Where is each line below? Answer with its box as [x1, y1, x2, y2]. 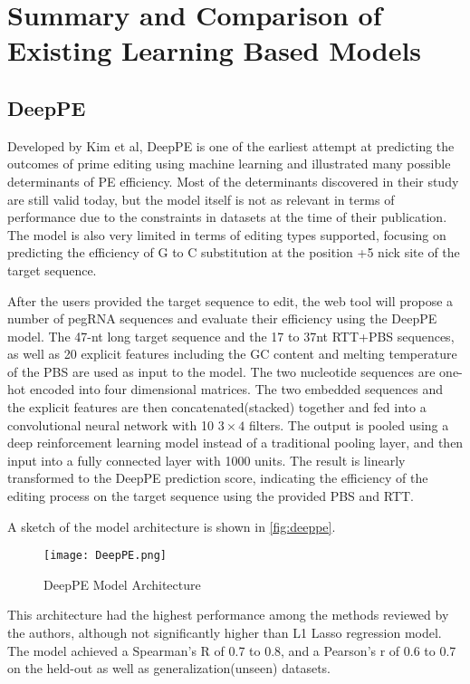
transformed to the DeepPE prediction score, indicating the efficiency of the [7, 468, 428, 487]
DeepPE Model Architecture [43, 574, 201, 593]
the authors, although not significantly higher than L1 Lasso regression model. [7, 623, 442, 642]
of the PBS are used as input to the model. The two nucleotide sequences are [7, 361, 436, 381]
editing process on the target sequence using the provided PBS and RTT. [7, 487, 415, 506]
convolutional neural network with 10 [7, 415, 214, 434]
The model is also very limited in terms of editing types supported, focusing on [7, 225, 446, 244]
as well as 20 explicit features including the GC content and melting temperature [7, 344, 457, 363]
